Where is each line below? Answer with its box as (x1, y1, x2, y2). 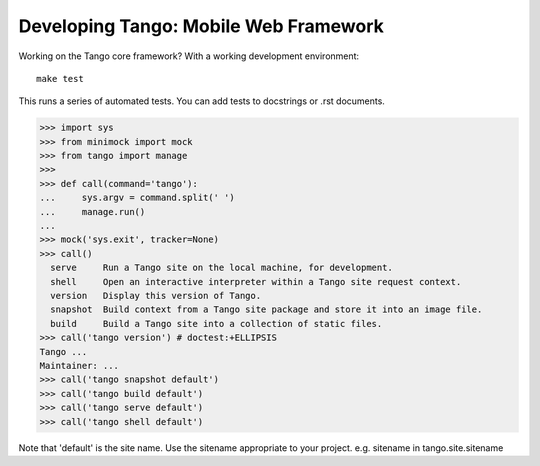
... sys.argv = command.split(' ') (39, 192, 235, 204)
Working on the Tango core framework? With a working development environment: (18, 50, 360, 62)
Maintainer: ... (39, 360, 120, 371)
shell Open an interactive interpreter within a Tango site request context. (50, 276, 462, 287)
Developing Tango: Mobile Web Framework (18, 15, 384, 37)
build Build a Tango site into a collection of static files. (50, 318, 383, 329)
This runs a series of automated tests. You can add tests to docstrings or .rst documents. (18, 95, 385, 107)
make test (36, 73, 84, 84)
